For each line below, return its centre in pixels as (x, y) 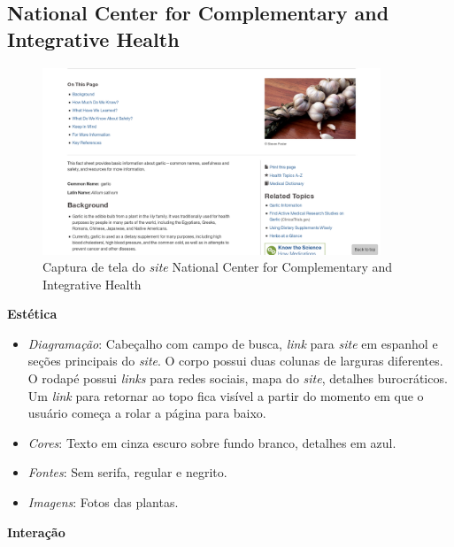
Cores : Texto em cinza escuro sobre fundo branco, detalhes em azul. (212, 442)
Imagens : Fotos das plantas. (103, 502)
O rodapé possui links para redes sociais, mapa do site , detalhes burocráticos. (238, 378)
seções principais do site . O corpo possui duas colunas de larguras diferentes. (235, 361)
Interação (36, 532)
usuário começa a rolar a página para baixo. (147, 413)
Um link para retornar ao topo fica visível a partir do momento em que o (226, 395)
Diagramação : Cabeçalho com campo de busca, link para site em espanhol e (233, 343)
